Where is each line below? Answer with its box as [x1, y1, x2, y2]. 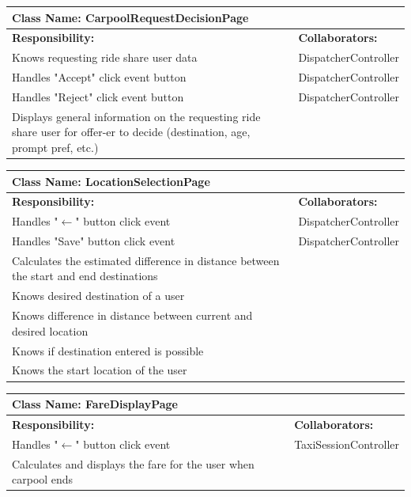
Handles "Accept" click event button [12, 69, 187, 85]
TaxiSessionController [294, 435, 399, 452]
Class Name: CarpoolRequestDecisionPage [12, 9, 249, 25]
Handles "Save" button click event [12, 233, 175, 249]
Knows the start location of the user [12, 362, 187, 378]
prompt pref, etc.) [12, 138, 99, 155]
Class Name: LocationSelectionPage [12, 173, 210, 189]
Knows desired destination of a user [12, 287, 185, 304]
